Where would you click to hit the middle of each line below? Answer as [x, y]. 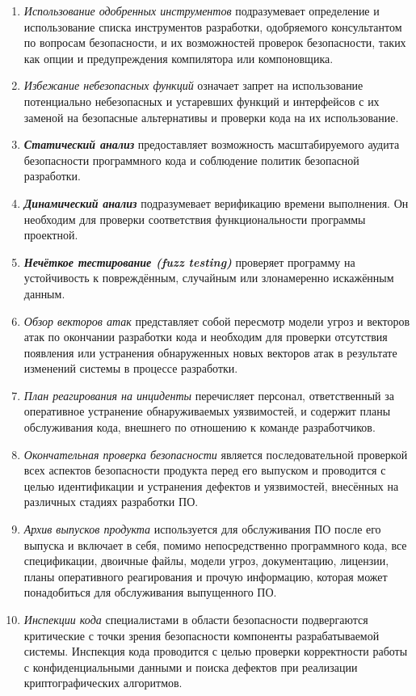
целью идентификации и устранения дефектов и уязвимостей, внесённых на [211, 485]
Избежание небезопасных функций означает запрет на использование [193, 85]
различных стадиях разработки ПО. [111, 502]
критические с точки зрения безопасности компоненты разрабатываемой [202, 635]
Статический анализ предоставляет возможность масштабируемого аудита [212, 144]
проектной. [51, 235]
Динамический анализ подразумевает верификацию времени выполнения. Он [216, 202]
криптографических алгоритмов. [103, 683]
